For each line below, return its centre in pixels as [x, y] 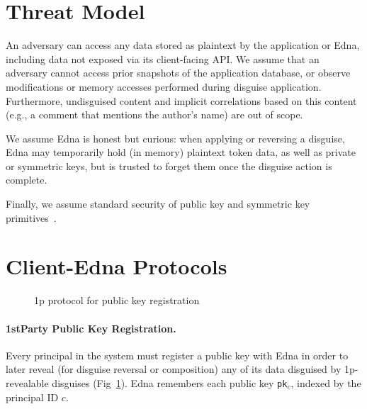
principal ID [32, 397]
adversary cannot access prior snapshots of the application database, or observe [178, 73]
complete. [27, 180]
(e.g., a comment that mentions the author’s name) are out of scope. [154, 114]
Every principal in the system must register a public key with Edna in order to [177, 355]
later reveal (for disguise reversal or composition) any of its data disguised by [174, 369]
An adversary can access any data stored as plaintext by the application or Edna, [183, 45]
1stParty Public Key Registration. [91, 328]
